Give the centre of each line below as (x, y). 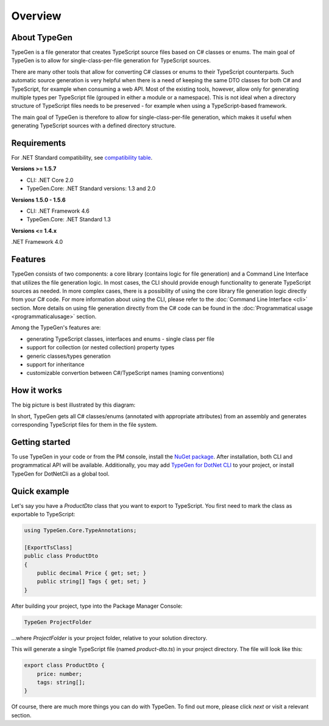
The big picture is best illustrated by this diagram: (73, 405)
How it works (37, 390)
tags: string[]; (61, 682)
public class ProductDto (61, 556)
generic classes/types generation (69, 356)
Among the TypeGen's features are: (56, 328)
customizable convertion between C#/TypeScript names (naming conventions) (126, 373)
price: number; (59, 674)
